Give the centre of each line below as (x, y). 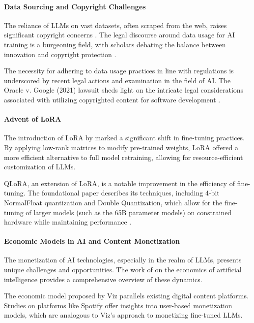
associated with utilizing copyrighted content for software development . (112, 99)
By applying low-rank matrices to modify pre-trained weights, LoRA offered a (121, 147)
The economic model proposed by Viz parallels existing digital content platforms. (126, 296)
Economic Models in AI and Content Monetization (92, 241)
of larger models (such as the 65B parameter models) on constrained (129, 212)
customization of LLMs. (40, 167)
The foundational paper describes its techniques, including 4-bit (124, 193)
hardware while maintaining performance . (68, 222)
